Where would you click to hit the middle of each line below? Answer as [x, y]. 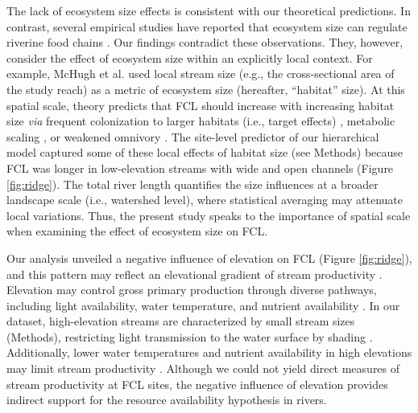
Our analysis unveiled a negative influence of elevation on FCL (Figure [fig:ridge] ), [209, 258]
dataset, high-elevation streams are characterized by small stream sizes [181, 321]
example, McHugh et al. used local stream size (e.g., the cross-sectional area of [201, 74]
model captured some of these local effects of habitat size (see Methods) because [205, 152]
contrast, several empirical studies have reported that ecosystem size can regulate [207, 26]
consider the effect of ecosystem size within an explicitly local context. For [190, 57]
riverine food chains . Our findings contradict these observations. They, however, [205, 42]
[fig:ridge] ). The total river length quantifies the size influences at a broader [192, 184]
